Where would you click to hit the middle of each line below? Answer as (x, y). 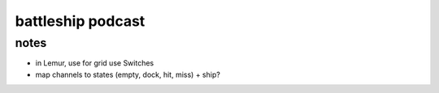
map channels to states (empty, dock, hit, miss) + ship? (128, 74)
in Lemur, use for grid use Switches (95, 63)
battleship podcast (80, 21)
